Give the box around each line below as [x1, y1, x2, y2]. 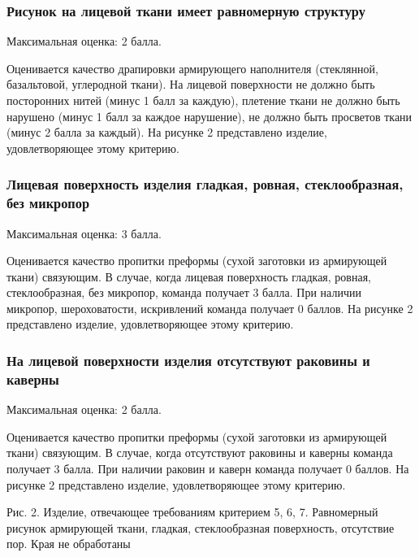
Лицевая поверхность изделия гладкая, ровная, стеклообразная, [6, 174, 404, 194]
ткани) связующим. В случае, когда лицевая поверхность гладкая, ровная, [6, 268, 372, 285]
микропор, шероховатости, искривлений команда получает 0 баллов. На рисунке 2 [6, 299, 413, 316]
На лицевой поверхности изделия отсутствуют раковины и [6, 350, 370, 370]
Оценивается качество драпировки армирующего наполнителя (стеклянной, [6, 59, 378, 76]
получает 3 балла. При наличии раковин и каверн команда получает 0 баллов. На [6, 460, 409, 476]
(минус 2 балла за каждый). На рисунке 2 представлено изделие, [6, 124, 327, 141]
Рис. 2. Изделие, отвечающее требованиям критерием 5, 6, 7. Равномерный [6, 503, 378, 520]
